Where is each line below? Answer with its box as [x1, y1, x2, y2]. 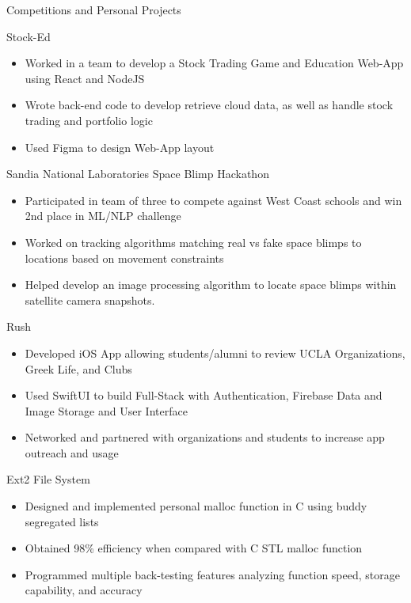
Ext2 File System [6, 471, 90, 487]
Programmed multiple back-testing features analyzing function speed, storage [25, 566, 400, 582]
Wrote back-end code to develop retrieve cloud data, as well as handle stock [25, 97, 394, 113]
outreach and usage [25, 444, 119, 461]
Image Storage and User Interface [25, 402, 188, 419]
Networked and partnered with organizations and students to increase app [25, 429, 385, 446]
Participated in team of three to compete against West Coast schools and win [25, 192, 402, 208]
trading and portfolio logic [25, 112, 153, 128]
